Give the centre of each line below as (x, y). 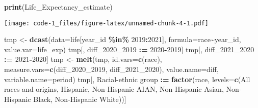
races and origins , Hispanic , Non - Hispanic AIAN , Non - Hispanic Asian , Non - (123, 89)
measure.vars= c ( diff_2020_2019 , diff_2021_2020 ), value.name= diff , (111, 69)
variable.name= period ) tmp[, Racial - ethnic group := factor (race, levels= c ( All (127, 79)
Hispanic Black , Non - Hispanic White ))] (65, 99)
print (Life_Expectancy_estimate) (58, 7)
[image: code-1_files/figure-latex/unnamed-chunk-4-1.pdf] (106, 23)
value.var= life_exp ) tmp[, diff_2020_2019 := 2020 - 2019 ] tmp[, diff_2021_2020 (129, 49)
